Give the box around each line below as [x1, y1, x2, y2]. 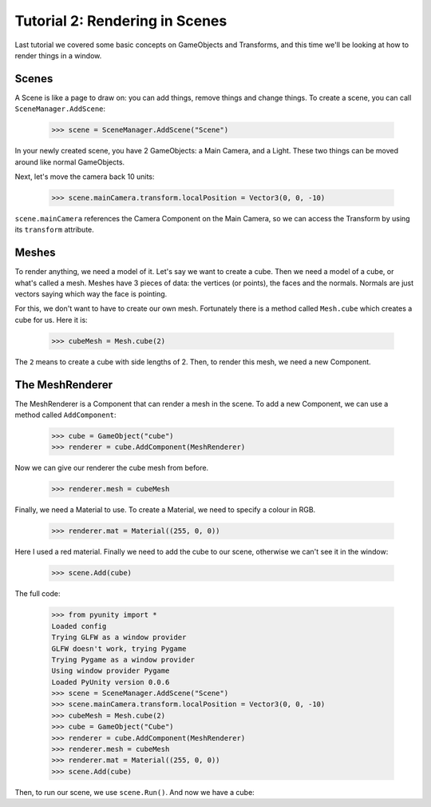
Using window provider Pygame [51, 666, 170, 675]
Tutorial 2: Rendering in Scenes [14, 12, 227, 30]
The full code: [14, 589, 61, 598]
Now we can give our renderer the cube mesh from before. [14, 463, 209, 473]
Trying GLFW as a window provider [51, 633, 187, 642]
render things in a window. [14, 50, 102, 60]
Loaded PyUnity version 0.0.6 [51, 678, 170, 686]
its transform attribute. [14, 225, 95, 235]
